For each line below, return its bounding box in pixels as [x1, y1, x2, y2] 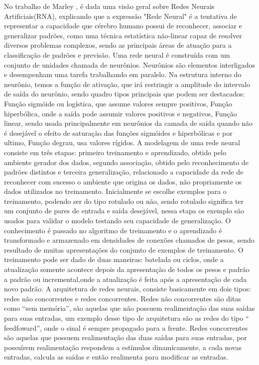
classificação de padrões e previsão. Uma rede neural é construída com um [4, 49, 230, 60]
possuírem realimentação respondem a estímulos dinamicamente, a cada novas [4, 342, 242, 352]
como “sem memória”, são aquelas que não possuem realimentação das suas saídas [4, 303, 255, 313]
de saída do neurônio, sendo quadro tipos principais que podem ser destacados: [4, 89, 245, 99]
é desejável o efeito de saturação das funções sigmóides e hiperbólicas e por [4, 127, 233, 138]
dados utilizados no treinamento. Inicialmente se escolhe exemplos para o [4, 186, 227, 196]
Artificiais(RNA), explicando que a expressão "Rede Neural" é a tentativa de [4, 10, 237, 21]
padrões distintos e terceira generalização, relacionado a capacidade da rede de [4, 167, 244, 177]
